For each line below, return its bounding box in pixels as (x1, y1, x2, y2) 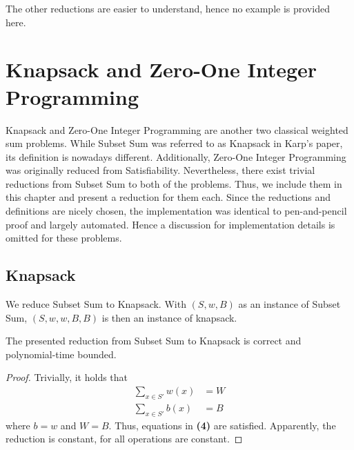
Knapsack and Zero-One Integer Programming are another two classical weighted (6, 122, 348, 137)
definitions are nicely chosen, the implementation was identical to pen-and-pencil (6, 204, 347, 218)
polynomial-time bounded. (6, 346, 117, 361)
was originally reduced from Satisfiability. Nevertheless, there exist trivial (6, 163, 315, 177)
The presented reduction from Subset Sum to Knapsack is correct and (6, 333, 302, 348)
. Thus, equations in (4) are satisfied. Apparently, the (108, 418, 336, 432)
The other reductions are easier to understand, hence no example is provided (6, 1, 330, 15)
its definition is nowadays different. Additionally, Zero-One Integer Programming (6, 149, 346, 164)
